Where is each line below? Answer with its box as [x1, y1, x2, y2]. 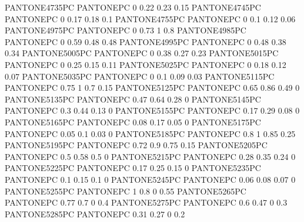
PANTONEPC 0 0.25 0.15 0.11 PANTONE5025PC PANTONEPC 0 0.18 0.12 [5, 58, 286, 70]
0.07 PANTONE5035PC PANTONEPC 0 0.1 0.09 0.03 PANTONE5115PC [5, 70, 275, 82]
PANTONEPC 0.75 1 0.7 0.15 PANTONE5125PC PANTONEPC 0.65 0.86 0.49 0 [5, 81, 300, 94]
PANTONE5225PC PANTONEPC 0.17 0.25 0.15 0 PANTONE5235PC [5, 162, 261, 174]
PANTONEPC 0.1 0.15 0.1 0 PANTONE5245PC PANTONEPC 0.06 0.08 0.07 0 [5, 173, 296, 185]
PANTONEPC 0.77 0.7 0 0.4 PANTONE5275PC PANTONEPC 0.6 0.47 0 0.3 [5, 196, 288, 209]
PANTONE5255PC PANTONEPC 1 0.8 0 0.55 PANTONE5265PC [5, 185, 246, 197]
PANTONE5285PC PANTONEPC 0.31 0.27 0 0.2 [5, 207, 185, 220]
